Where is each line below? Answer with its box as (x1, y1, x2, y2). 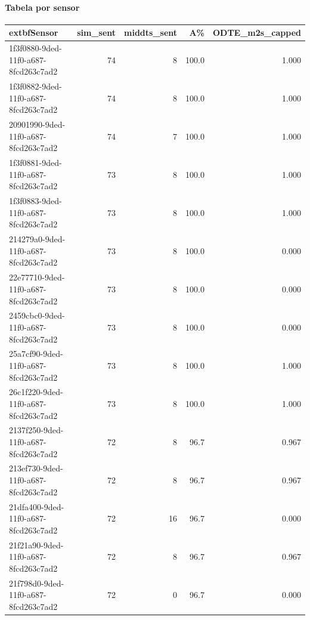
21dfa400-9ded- (9, 500, 64, 513)
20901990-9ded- (9, 118, 66, 131)
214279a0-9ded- (9, 233, 66, 245)
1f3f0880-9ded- (9, 42, 62, 54)
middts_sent (124, 26, 178, 39)
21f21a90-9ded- (9, 538, 64, 551)
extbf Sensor (9, 26, 58, 39)
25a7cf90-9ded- (9, 347, 63, 360)
